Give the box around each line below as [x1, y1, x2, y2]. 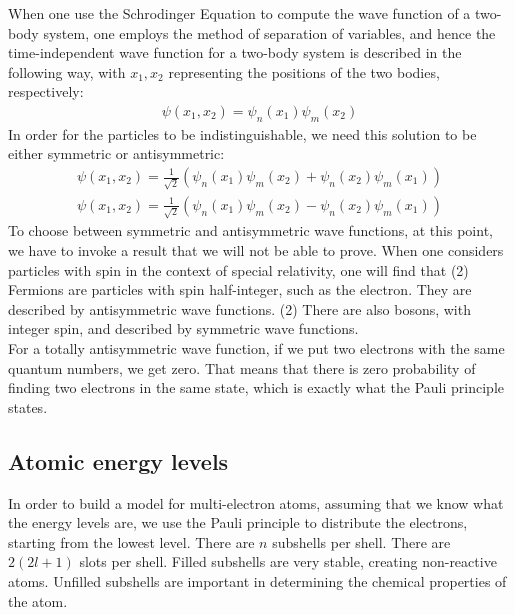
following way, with [8, 61, 126, 82]
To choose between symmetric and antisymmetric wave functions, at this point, [8, 220, 493, 241]
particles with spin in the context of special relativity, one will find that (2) [8, 259, 469, 280]
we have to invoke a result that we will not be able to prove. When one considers [8, 240, 504, 261]
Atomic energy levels [8, 445, 229, 476]
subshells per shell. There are [272, 531, 451, 552]
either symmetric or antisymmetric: [8, 143, 225, 164]
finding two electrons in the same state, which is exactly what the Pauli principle [8, 377, 505, 398]
